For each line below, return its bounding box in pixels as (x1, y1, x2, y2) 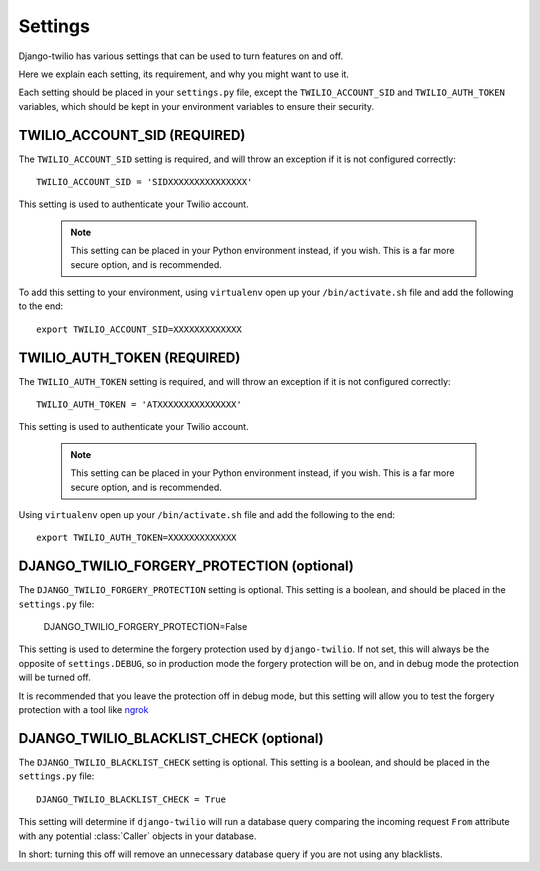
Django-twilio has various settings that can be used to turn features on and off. (18, 50, 344, 62)
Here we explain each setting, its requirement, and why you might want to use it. (18, 68, 350, 80)
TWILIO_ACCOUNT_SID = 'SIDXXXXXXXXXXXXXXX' (36, 176, 253, 188)
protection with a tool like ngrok (18, 704, 149, 716)
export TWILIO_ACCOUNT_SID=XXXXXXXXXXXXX (36, 323, 242, 335)
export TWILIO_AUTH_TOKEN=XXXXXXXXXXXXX (36, 532, 237, 544)
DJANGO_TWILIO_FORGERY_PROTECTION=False (43, 621, 248, 633)
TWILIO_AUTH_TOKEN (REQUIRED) (18, 349, 241, 366)
